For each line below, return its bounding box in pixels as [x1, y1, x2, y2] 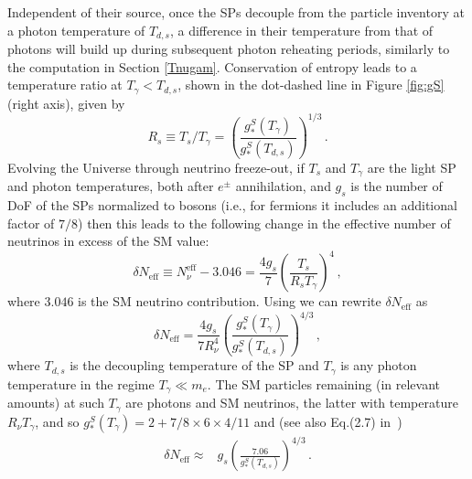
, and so [35, 411, 80, 431]
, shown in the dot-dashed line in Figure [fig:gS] [177, 75, 445, 94]
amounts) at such [7, 393, 104, 412]
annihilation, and [235, 176, 331, 196]
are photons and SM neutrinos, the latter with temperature [125, 393, 458, 412]
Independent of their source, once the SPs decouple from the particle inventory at [7, 3, 465, 21]
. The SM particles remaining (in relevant [207, 374, 440, 393]
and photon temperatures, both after [7, 176, 214, 196]
